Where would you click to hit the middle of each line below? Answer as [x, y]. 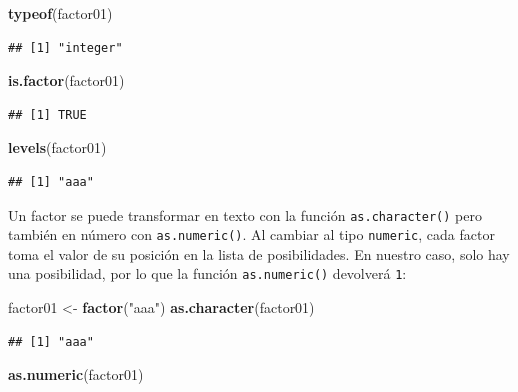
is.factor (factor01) [66, 80]
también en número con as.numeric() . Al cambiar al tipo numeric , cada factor [251, 234]
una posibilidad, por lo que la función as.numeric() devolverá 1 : [207, 273]
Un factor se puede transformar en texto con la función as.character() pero [245, 214]
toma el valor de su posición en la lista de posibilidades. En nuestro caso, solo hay [259, 253]
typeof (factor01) [60, 13]
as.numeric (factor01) [76, 374]
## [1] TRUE [47, 114]
